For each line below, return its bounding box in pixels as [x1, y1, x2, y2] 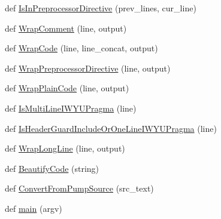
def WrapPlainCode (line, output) [5, 82, 129, 94]
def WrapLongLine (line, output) [5, 142, 125, 155]
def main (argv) [5, 202, 62, 214]
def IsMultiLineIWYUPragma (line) [5, 101, 137, 114]
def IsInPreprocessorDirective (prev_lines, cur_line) [5, 2, 196, 14]
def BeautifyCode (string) [5, 162, 99, 174]
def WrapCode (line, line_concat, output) [5, 42, 158, 54]
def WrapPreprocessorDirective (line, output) [5, 61, 171, 74]
